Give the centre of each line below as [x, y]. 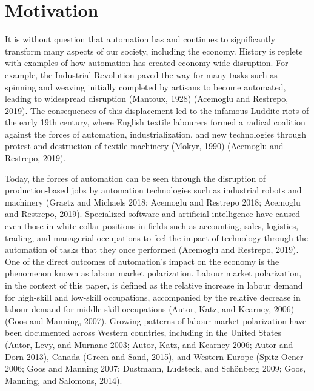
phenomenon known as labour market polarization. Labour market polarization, [153, 273]
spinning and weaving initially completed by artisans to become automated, [145, 86]
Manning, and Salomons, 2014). [64, 380]
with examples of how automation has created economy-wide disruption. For [147, 63]
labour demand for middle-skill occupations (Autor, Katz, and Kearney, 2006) [150, 309]
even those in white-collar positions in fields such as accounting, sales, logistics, [152, 226]
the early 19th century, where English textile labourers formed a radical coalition [155, 122]
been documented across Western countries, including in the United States [143, 333]
